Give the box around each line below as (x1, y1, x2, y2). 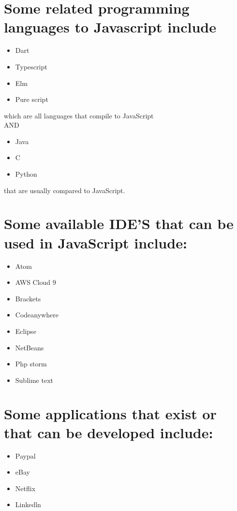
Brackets (15, 293, 41, 303)
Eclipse (15, 326, 36, 336)
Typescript (15, 61, 47, 71)
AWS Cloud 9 (15, 277, 56, 287)
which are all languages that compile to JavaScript (4, 110, 154, 120)
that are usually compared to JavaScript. (4, 185, 125, 195)
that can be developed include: (4, 422, 213, 442)
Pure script (15, 94, 48, 104)
